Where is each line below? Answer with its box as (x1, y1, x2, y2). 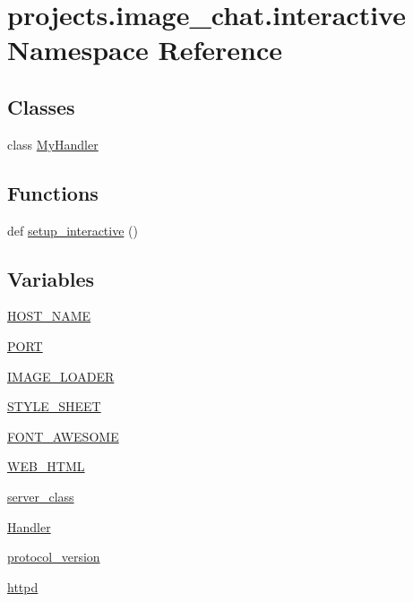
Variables (7, 264, 95, 292)
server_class (7, 486, 74, 505)
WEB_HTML (7, 457, 85, 476)
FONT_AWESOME (7, 426, 119, 445)
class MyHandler (7, 134, 99, 153)
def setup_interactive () (7, 220, 138, 239)
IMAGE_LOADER (7, 366, 115, 385)
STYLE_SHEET (7, 397, 101, 416)
